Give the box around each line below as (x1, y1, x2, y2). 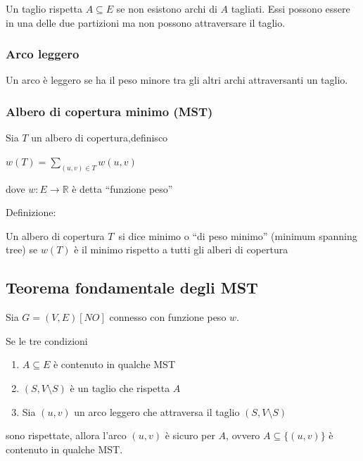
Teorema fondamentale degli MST (6, 277, 258, 298)
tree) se (6, 242, 38, 257)
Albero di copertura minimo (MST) (6, 102, 213, 120)
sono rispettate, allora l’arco (6, 428, 127, 443)
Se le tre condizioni (6, 333, 88, 348)
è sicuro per (165, 428, 215, 443)
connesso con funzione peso (109, 310, 227, 324)
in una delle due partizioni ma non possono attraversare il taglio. (6, 15, 286, 30)
